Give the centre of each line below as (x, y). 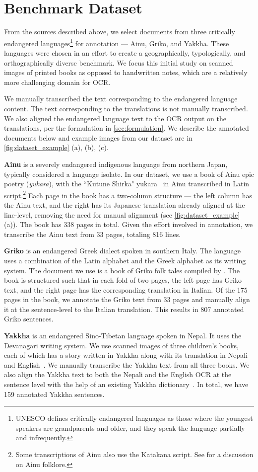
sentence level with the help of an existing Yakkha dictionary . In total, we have (126, 384)
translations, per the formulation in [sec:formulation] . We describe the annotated (127, 128)
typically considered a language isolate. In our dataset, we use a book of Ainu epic (129, 174)
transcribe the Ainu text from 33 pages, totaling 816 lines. (93, 234)
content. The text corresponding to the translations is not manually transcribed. (126, 108)
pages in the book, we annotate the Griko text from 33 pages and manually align (127, 299)
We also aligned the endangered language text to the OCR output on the (115, 118)
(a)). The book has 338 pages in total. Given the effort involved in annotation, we (129, 224)
